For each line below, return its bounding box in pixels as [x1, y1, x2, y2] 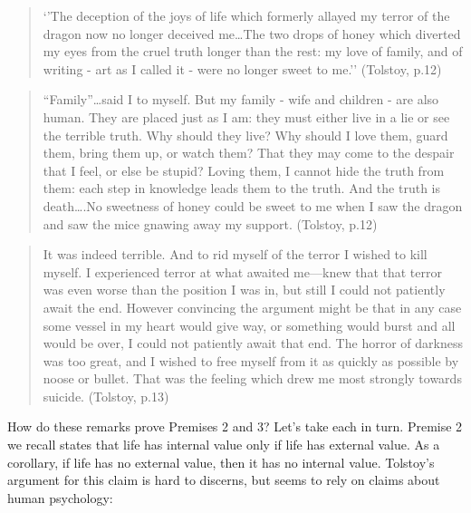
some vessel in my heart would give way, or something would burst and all [43, 315, 456, 334]
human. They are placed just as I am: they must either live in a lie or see [43, 107, 450, 126]
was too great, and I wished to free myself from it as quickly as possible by [43, 351, 459, 370]
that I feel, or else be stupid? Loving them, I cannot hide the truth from [43, 160, 445, 179]
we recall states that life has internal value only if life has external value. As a [7, 435, 440, 454]
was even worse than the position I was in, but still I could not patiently [43, 280, 446, 299]
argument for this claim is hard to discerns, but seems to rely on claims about [7, 470, 440, 489]
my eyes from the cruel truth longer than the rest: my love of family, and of [43, 42, 463, 61]
